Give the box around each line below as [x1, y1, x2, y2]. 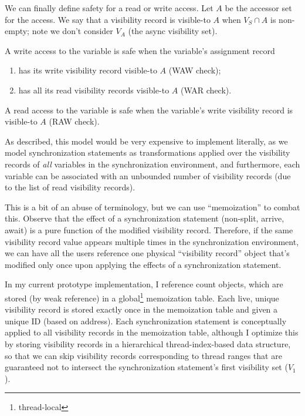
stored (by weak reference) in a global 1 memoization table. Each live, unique [5, 290, 279, 304]
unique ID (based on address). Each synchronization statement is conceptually [5, 314, 287, 327]
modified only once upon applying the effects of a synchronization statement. [5, 258, 282, 270]
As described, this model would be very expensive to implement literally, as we [5, 135, 288, 147]
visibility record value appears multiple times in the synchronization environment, [5, 235, 299, 247]
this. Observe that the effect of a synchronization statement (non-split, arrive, [5, 212, 284, 224]
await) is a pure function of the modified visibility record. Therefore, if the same [5, 223, 293, 236]
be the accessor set [225, 2, 292, 14]
